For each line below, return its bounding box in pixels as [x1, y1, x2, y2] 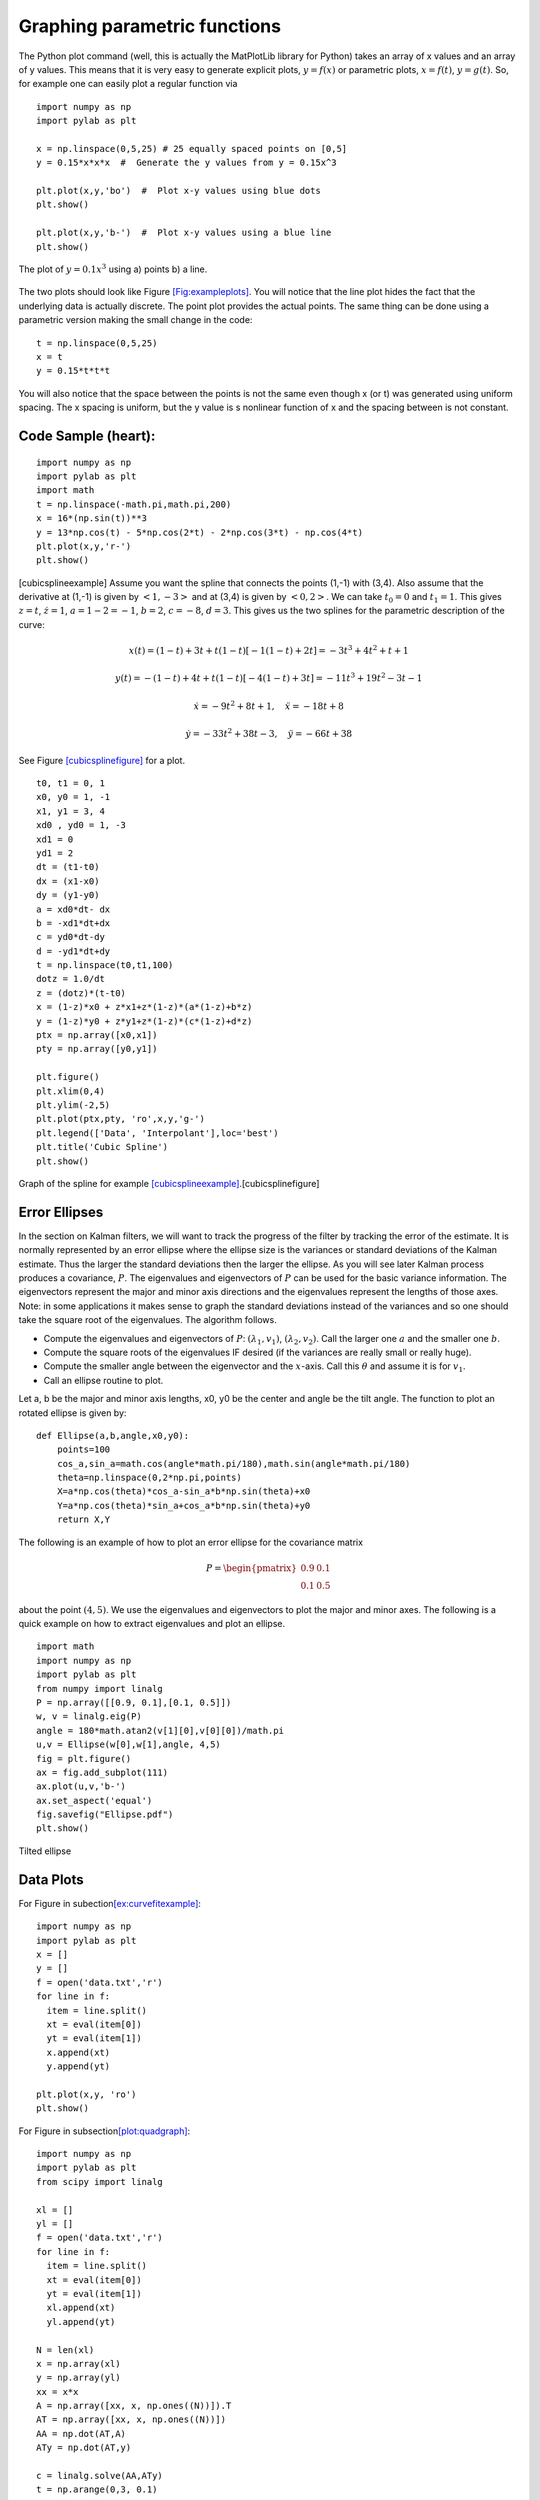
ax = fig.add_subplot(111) [36, 1766, 169, 1778]
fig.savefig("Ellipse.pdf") [36, 1809, 174, 1820]
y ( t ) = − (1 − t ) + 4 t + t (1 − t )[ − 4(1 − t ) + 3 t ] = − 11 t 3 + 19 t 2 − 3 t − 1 [115, 671, 423, 684]
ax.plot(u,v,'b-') [36, 1781, 127, 1792]
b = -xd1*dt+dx [36, 917, 111, 929]
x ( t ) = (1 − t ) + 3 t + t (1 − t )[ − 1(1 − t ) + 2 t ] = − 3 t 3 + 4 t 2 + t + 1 [128, 643, 409, 657]
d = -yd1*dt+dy [36, 945, 111, 957]
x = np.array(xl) [36, 2358, 121, 2369]
